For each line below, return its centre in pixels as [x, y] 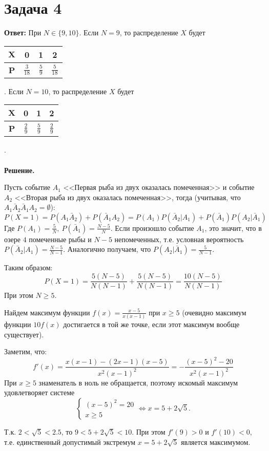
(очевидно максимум [214, 312]
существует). [24, 334]
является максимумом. [216, 442]
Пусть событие [27, 187]
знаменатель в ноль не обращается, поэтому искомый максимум [138, 382]
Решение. [19, 170]
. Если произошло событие [152, 228]
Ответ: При [23, 33]
